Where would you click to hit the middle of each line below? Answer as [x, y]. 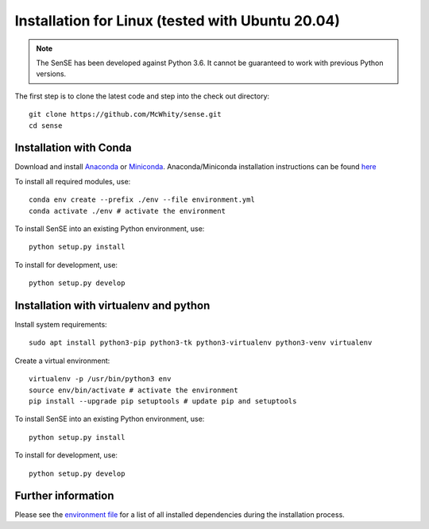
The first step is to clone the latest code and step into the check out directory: [142, 96]
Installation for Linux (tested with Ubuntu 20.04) [178, 21]
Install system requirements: [61, 325]
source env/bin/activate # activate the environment [133, 390]
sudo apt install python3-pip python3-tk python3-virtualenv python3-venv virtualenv [201, 343]
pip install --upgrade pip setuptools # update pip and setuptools [163, 401]
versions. [51, 74]
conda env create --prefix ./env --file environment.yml [142, 200]
